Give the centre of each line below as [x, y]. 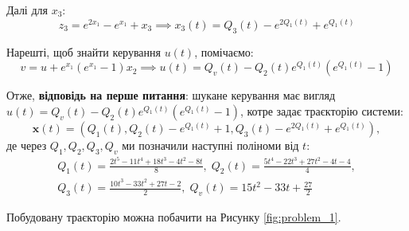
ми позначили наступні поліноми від [210, 145]
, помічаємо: [224, 51]
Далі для [27, 10]
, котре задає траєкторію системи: [321, 110]
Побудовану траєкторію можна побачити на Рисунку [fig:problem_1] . [174, 217]
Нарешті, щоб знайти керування [84, 51]
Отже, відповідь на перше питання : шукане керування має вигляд [171, 95]
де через [27, 145]
